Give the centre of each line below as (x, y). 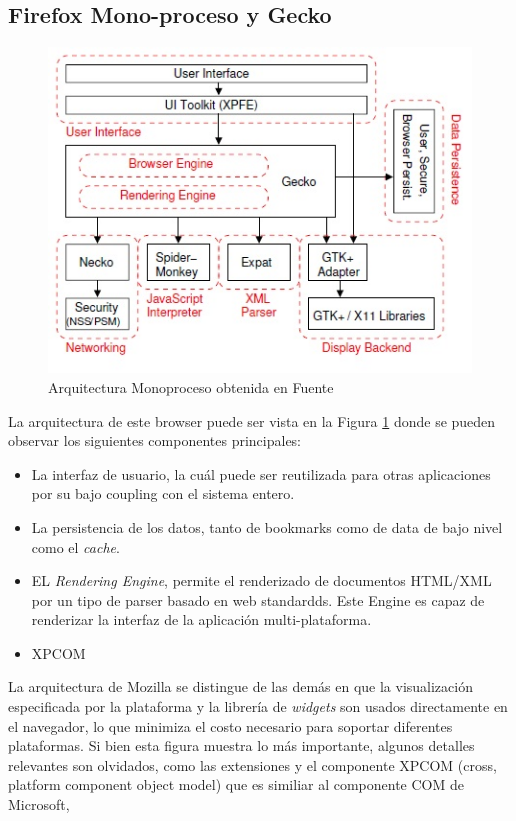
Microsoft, (39, 804)
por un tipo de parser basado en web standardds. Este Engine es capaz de (258, 599)
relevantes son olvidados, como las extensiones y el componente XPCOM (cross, (252, 764)
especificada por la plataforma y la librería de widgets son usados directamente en (258, 706)
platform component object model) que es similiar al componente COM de (236, 784)
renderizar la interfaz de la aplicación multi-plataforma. (201, 619)
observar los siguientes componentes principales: (155, 440)
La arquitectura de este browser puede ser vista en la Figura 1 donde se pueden (252, 420)
